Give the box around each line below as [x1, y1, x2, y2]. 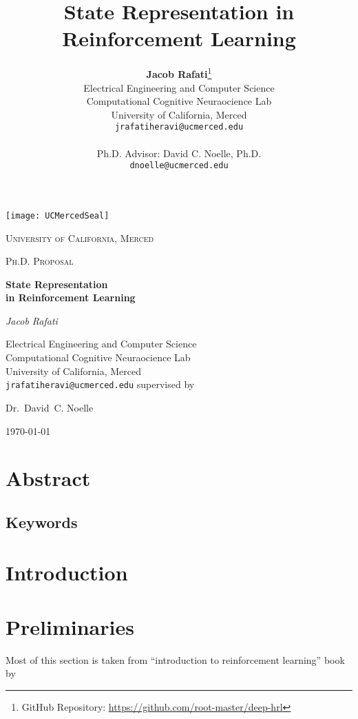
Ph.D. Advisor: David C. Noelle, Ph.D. [96, 145, 262, 160]
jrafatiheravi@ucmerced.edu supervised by [6, 377, 195, 392]
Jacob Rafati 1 [146, 65, 212, 81]
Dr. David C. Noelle [6, 400, 94, 414]
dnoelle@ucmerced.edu [129, 161, 229, 171]
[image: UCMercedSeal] [6, 210, 109, 221]
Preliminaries [6, 612, 134, 640]
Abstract [6, 464, 91, 492]
